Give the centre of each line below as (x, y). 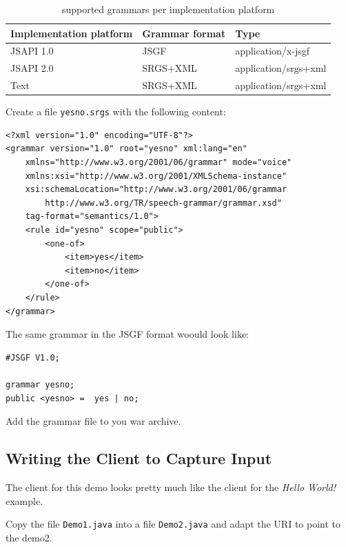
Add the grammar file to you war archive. (93, 421)
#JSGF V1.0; (33, 357)
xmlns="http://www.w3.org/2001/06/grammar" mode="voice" (159, 163)
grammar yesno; (40, 384)
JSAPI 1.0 (32, 51)
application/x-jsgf (272, 51)
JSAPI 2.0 (32, 68)
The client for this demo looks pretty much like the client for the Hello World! (171, 487)
